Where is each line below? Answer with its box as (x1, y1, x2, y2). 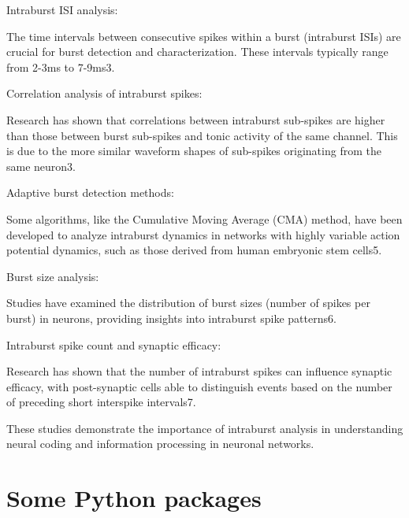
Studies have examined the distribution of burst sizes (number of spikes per (6, 294, 370, 311)
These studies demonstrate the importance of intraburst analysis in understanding (6, 420, 403, 436)
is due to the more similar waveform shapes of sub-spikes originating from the (6, 142, 381, 159)
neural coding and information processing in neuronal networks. (6, 435, 314, 452)
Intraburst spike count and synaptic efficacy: (6, 336, 221, 353)
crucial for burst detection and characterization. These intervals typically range (6, 43, 389, 60)
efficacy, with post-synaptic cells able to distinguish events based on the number (6, 378, 392, 394)
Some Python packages (6, 482, 262, 514)
